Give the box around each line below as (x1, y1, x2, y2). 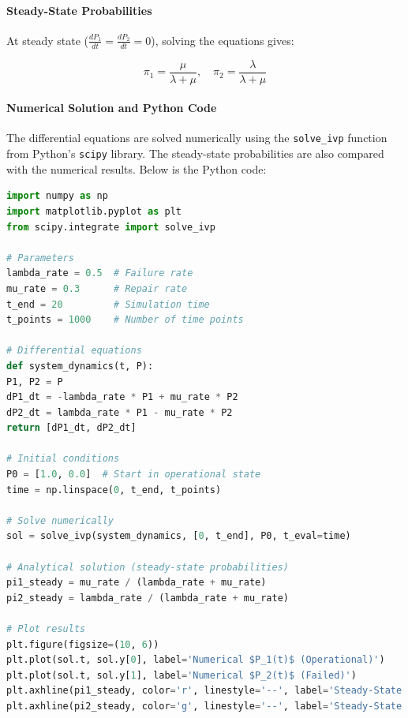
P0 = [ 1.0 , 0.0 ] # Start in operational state (6, 469, 261, 481)
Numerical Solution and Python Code (6, 99, 217, 116)
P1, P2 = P (6, 376, 63, 387)
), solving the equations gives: (151, 32, 294, 48)
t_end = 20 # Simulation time (6, 298, 210, 310)
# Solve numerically (6, 514, 114, 526)
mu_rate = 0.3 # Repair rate (6, 282, 188, 294)
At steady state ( (6, 32, 88, 48)
